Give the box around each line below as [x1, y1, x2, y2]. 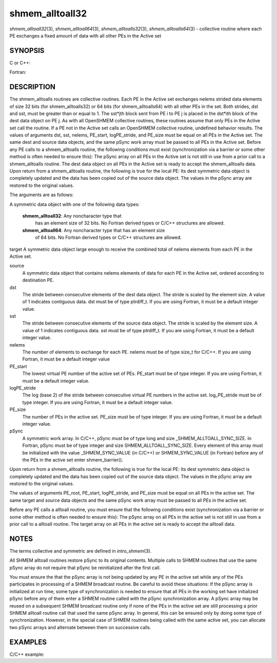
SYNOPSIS [9, 46, 45, 55]
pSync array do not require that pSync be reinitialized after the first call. [9, 564, 161, 571]
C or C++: [9, 60, 31, 66]
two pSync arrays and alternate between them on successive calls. [9, 624, 151, 630]
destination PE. [22, 277, 54, 283]
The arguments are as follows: [9, 192, 74, 198]
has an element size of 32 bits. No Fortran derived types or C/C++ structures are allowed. [35, 220, 225, 226]
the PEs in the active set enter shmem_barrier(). [22, 457, 123, 463]
